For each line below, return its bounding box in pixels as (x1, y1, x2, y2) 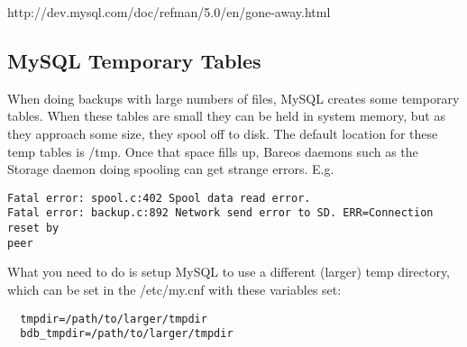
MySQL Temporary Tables (7, 46, 261, 74)
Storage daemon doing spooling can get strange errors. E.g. (7, 160, 334, 178)
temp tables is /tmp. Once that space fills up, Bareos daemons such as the (7, 142, 418, 160)
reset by (7, 222, 60, 235)
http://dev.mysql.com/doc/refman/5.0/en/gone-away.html (7, 3, 331, 21)
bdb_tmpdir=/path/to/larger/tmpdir (20, 327, 233, 341)
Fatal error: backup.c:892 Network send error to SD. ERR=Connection (7, 206, 434, 220)
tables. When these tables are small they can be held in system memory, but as (7, 106, 445, 125)
